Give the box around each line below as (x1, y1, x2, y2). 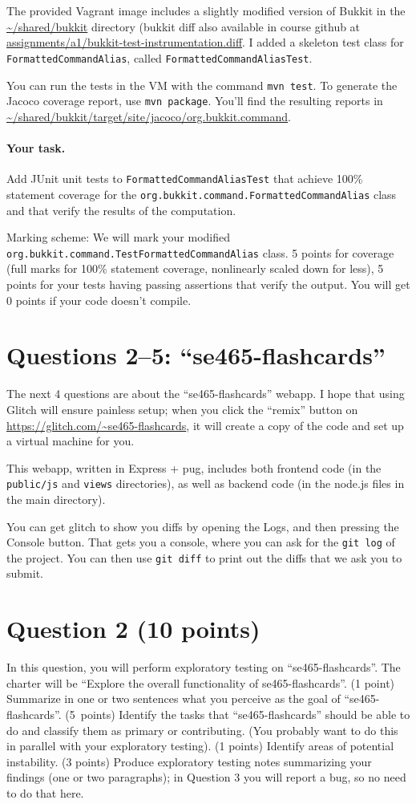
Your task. (6, 140, 66, 156)
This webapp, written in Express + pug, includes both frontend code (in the (6, 459, 382, 476)
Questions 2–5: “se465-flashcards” (6, 339, 386, 372)
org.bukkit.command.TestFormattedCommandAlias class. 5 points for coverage (6, 244, 394, 261)
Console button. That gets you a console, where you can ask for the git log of (6, 534, 395, 550)
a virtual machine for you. (6, 432, 135, 449)
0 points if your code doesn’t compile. (6, 291, 192, 308)
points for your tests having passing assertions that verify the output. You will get (6, 276, 410, 293)
